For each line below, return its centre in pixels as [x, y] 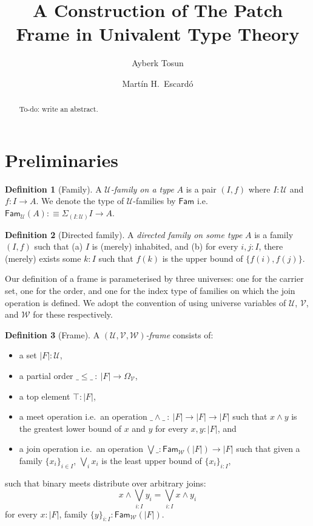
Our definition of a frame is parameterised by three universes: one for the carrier [154, 278]
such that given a [268, 449]
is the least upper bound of [152, 460]
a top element [45, 396]
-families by [154, 201]
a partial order [46, 375]
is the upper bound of [203, 258]
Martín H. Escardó [158, 83]
